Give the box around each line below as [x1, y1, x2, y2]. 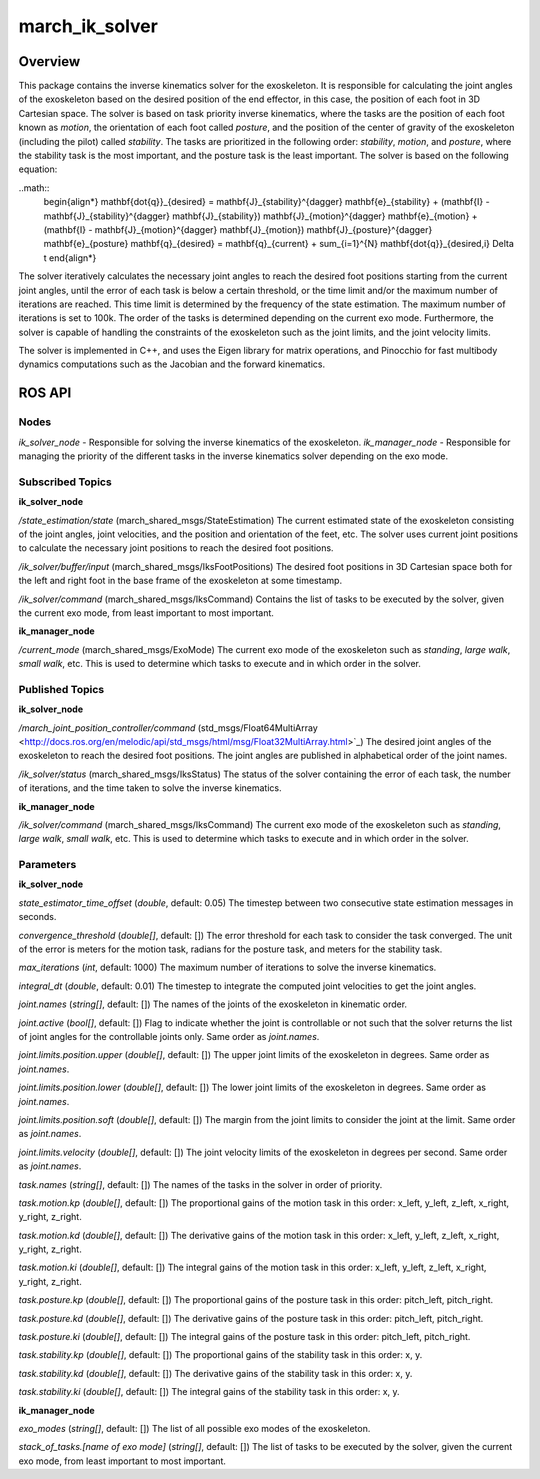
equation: [18, 163, 58, 175]
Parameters [18, 858, 77, 872]
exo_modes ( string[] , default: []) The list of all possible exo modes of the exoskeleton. [18, 1422, 371, 1434]
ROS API [18, 385, 72, 402]
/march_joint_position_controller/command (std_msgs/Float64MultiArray [18, 721, 319, 734]
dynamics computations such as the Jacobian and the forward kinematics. [18, 358, 325, 370]
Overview [18, 53, 81, 70]
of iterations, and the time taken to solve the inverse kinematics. [18, 782, 282, 794]
